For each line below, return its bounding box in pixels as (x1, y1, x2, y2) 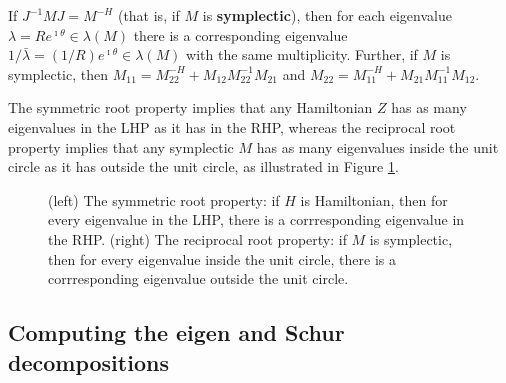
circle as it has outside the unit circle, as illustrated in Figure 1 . (8, 156, 399, 177)
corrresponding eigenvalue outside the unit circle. (48, 268, 349, 289)
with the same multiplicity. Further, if (186, 44, 418, 65)
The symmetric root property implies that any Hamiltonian (8, 97, 373, 118)
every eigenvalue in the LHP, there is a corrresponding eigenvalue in (48, 209, 465, 230)
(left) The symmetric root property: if (48, 189, 280, 210)
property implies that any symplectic (8, 136, 234, 157)
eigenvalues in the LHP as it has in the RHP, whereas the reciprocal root (8, 116, 456, 137)
